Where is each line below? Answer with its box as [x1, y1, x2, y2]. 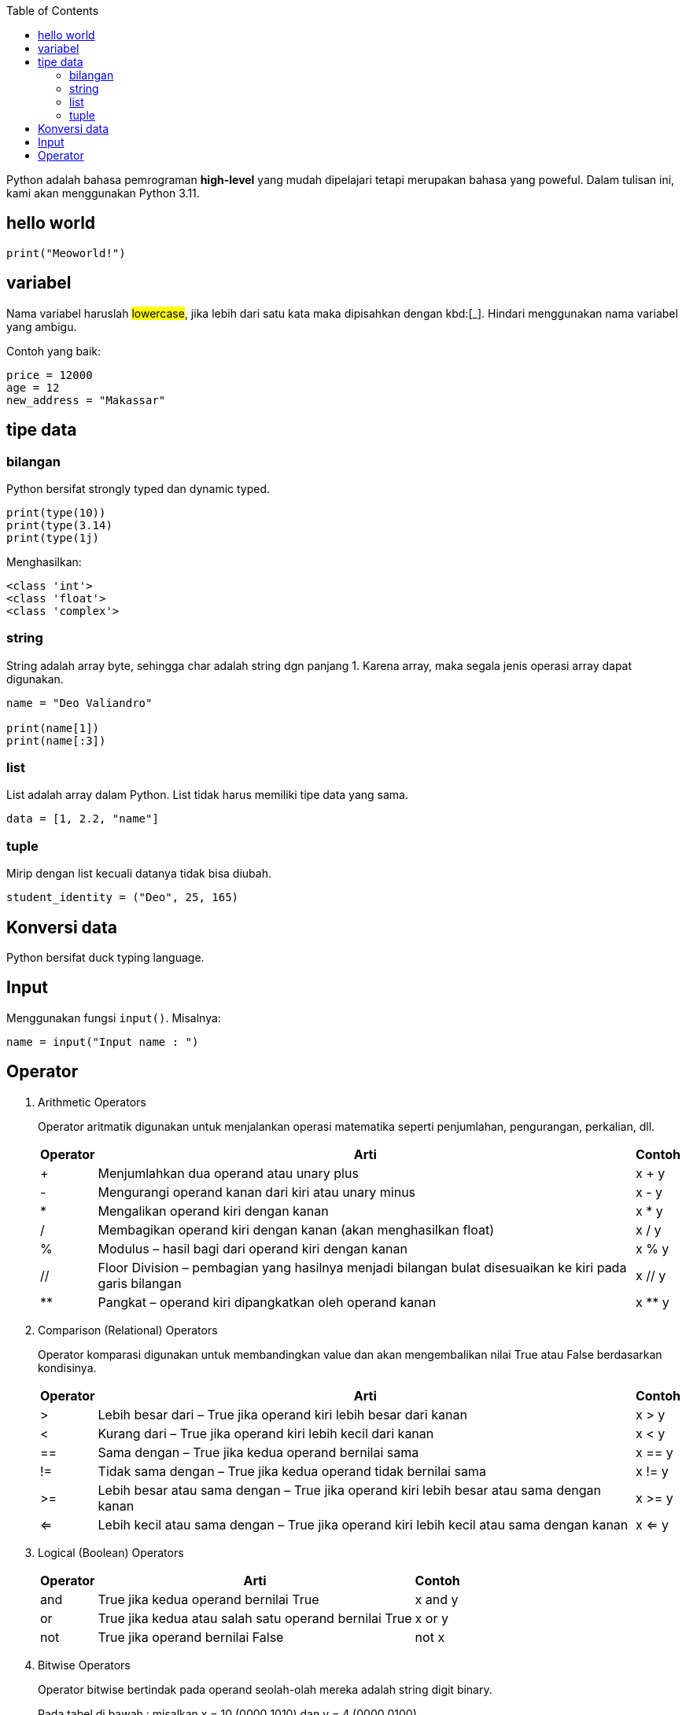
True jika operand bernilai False [98, 1629, 284, 1645]
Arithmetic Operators [38, 1095, 146, 1109]
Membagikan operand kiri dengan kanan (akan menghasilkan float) [98, 1221, 494, 1238]
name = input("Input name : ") [6, 1035, 199, 1048]
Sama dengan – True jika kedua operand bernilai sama [98, 1444, 419, 1460]
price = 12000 [6, 368, 93, 381]
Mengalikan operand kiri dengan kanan [98, 1202, 329, 1219]
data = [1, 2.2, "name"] [6, 812, 159, 826]
